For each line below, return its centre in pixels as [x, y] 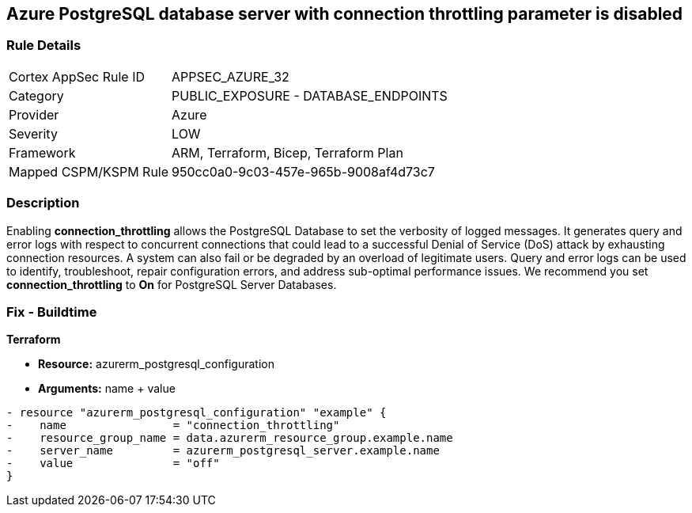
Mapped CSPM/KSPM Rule [89, 171]
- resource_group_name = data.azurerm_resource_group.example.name [230, 438]
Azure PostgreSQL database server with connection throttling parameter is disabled [345, 14]
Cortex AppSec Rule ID [77, 76]
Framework [42, 152]
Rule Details [44, 46]
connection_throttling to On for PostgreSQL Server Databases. [172, 284]
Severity [33, 133]
